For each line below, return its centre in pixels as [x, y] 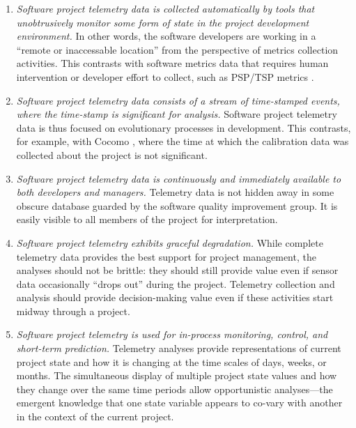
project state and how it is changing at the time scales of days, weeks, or [171, 361]
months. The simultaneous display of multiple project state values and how [177, 375]
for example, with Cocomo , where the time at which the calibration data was [183, 141]
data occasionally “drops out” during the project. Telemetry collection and [176, 283]
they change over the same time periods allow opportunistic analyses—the [175, 389]
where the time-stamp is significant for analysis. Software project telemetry [177, 114]
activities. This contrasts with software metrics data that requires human [172, 63]
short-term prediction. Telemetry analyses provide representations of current [179, 348]
